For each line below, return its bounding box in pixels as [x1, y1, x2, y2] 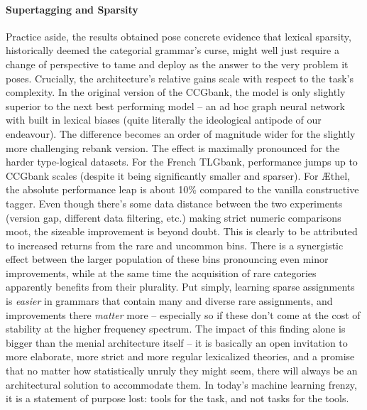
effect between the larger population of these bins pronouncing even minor [6, 252, 329, 266]
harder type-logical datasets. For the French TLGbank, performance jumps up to [6, 154, 358, 169]
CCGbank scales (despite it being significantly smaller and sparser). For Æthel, [6, 168, 350, 183]
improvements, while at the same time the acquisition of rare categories [6, 265, 317, 280]
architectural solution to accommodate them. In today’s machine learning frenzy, [6, 377, 357, 392]
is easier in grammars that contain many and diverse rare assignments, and [6, 293, 333, 308]
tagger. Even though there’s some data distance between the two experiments [6, 195, 343, 210]
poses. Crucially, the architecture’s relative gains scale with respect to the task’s [6, 70, 354, 85]
